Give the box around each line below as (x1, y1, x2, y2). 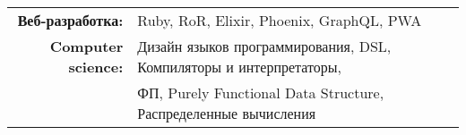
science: (68, 56, 124, 77)
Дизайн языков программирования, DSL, (137, 36, 392, 56)
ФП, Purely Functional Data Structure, (137, 82, 384, 103)
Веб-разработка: (17, 10, 124, 30)
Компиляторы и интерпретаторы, (137, 56, 341, 77)
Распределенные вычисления (137, 103, 316, 123)
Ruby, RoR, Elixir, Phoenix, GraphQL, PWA (137, 10, 422, 30)
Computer (49, 36, 124, 56)
